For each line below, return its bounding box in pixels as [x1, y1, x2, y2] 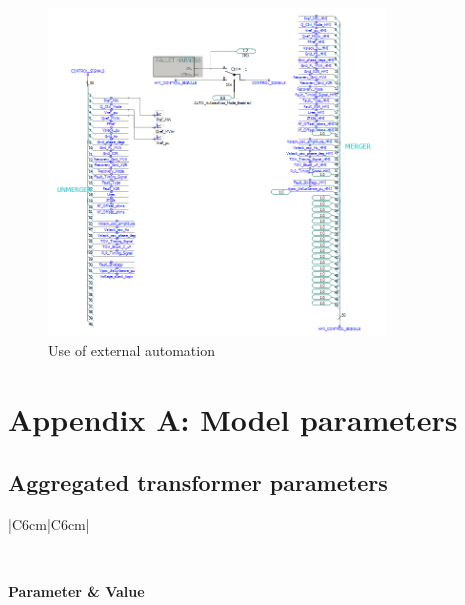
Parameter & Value [8, 581, 145, 602]
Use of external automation [48, 339, 215, 360]
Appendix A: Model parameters [8, 398, 458, 439]
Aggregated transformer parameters [8, 467, 388, 498]
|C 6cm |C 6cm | [8, 513, 90, 534]
